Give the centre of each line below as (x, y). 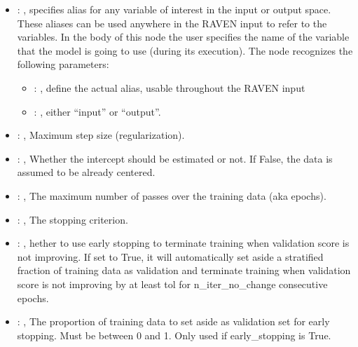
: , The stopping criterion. (73, 219)
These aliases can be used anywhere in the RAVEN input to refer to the (172, 23)
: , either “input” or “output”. (97, 111)
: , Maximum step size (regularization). (101, 135)
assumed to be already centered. (86, 172)
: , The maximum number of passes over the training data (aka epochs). (172, 195)
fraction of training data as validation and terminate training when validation (184, 270)
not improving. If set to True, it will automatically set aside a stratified (170, 256)
